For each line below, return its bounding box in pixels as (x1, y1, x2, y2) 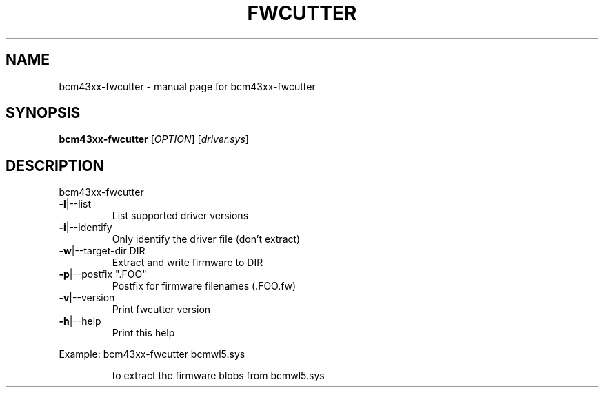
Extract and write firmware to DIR (112, 256, 263, 269)
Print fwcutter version (112, 303, 211, 316)
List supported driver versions (112, 210, 249, 222)
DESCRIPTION (6, 157, 104, 174)
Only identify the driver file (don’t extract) (112, 233, 301, 245)
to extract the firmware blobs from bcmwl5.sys (112, 370, 325, 382)
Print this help (112, 327, 175, 339)
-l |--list (59, 198, 92, 210)
